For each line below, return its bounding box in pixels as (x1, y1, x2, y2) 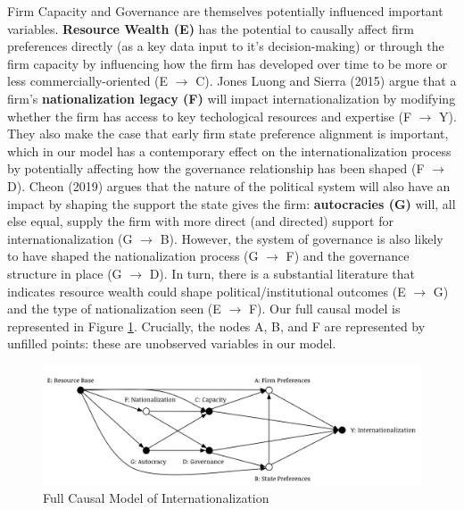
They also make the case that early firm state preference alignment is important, (7, 124, 449, 143)
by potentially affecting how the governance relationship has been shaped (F (7, 159, 425, 178)
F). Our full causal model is (248, 299, 401, 318)
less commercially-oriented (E (7, 71, 169, 90)
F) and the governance (286, 247, 410, 265)
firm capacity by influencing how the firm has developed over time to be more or (7, 54, 448, 72)
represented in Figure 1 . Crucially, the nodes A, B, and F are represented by (7, 316, 426, 335)
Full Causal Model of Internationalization (43, 489, 269, 507)
